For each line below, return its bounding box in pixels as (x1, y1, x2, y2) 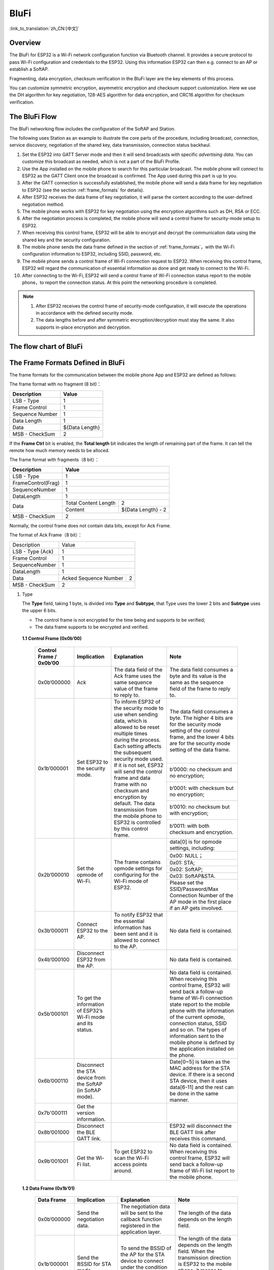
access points (114, 1161, 147, 1168)
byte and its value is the (169, 672, 227, 679)
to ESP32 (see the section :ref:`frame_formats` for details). (22, 187, 145, 193)
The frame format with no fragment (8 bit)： (9, 381, 101, 387)
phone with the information (169, 1007, 234, 1014)
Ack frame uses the (114, 672, 161, 679)
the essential (114, 917, 145, 925)
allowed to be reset (114, 723, 160, 731)
